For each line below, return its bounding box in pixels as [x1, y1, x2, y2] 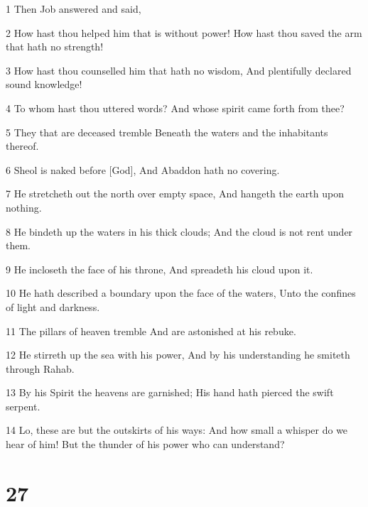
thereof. [6, 138, 39, 153]
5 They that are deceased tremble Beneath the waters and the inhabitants [6, 124, 328, 139]
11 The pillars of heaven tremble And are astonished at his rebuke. [6, 323, 296, 338]
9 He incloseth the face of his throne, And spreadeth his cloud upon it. [6, 261, 313, 276]
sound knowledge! [6, 77, 82, 92]
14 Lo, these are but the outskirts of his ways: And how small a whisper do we [6, 422, 348, 437]
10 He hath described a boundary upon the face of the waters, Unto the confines [6, 285, 356, 300]
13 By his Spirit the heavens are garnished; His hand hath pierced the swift [6, 385, 334, 400]
